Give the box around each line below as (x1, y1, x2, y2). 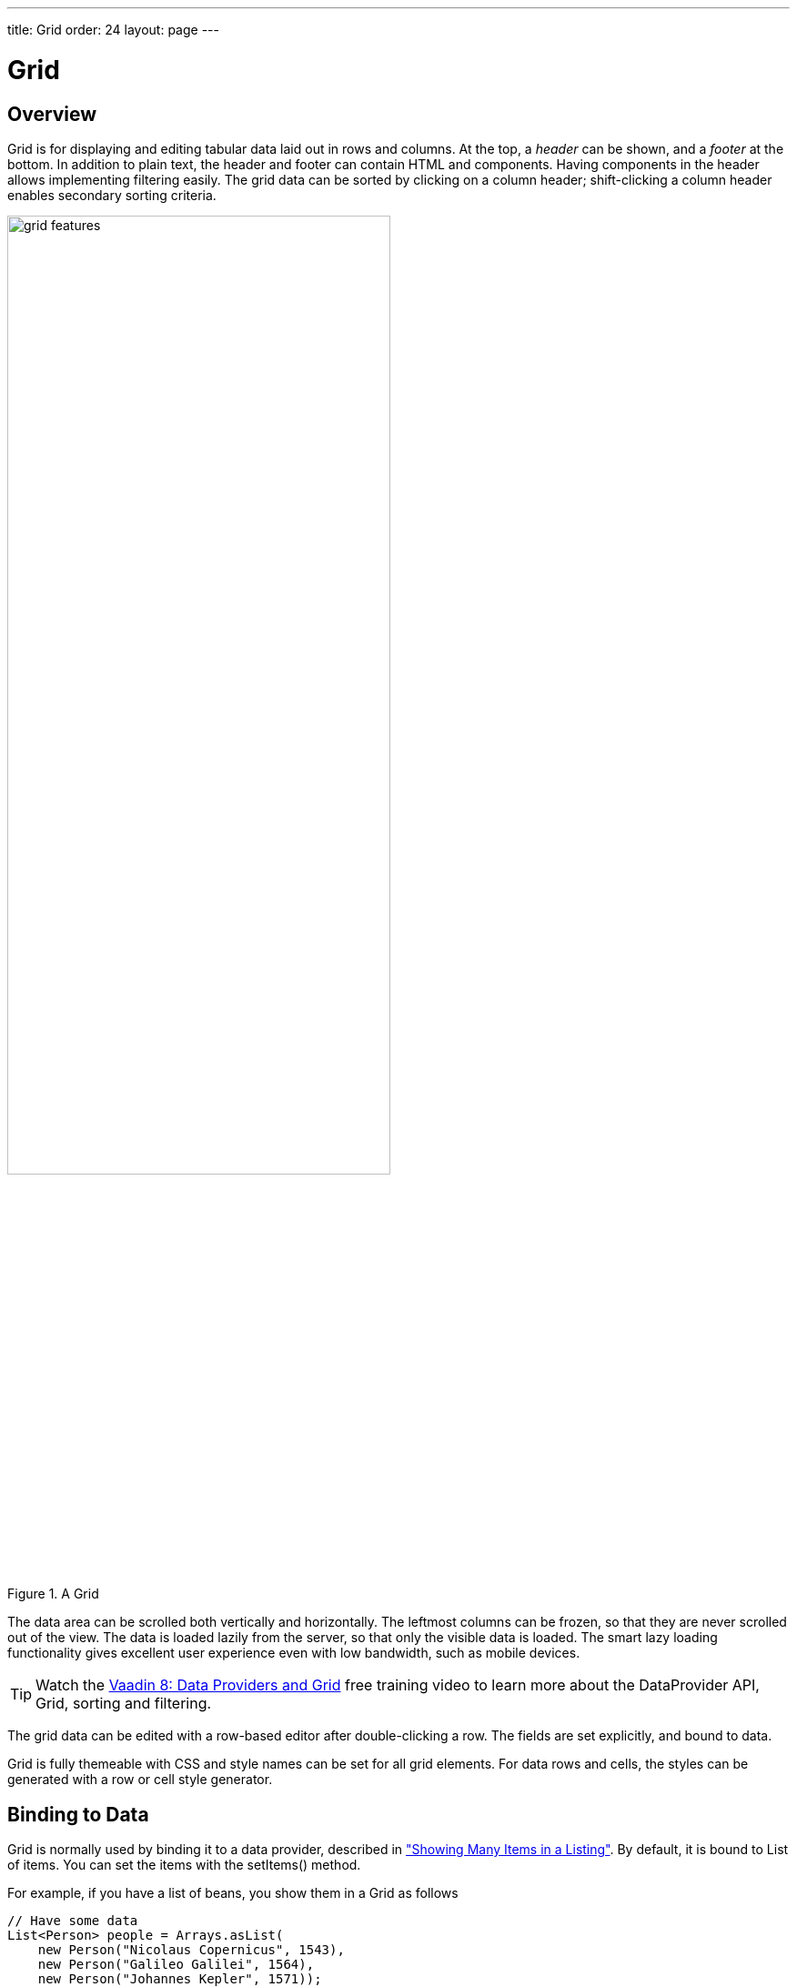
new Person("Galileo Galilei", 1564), (37, 1957, 315, 1972)
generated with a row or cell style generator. (7, 1771, 273, 1788)
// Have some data (7, 1913, 138, 1929)
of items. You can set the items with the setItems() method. (7, 1857, 361, 1873)
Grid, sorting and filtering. (35, 1694, 212, 1713)
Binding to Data (7, 1802, 149, 1826)
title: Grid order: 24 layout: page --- (7, 22, 219, 37)
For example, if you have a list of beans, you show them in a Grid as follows (7, 1885, 459, 1901)
